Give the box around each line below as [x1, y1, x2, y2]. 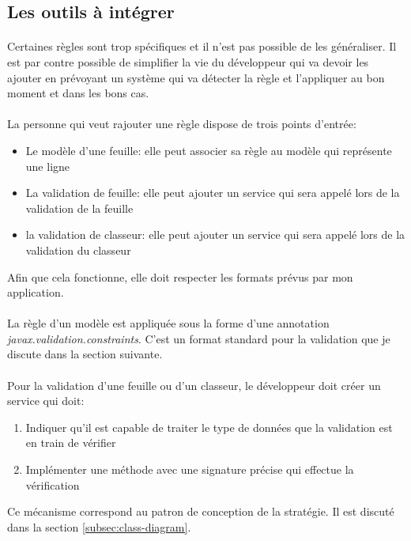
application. [7, 284, 64, 301]
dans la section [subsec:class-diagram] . [7, 518, 191, 535]
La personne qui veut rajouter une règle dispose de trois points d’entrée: [7, 115, 356, 132]
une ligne [25, 157, 70, 174]
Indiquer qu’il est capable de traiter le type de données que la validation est [25, 418, 393, 435]
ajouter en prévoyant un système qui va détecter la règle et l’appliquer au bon [7, 69, 385, 85]
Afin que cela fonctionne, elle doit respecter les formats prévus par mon [7, 268, 353, 285]
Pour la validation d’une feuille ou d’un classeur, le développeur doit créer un [7, 376, 381, 393]
